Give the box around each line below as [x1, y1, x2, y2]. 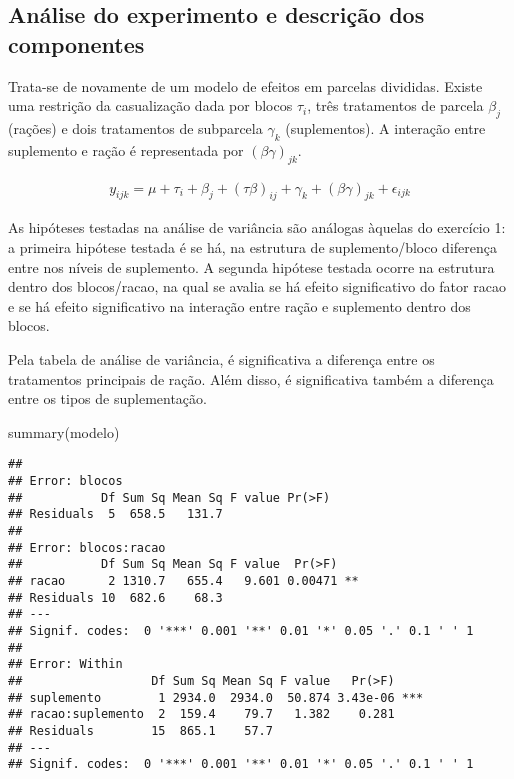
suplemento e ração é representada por [8, 139, 244, 160]
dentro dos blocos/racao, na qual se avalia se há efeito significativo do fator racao [8, 276, 506, 297]
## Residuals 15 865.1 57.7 [8, 723, 273, 738]
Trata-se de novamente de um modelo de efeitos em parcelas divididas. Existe [8, 75, 483, 96]
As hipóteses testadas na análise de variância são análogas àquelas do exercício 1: [8, 217, 506, 238]
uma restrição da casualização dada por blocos [8, 95, 293, 116]
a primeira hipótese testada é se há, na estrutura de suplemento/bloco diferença [8, 237, 498, 257]
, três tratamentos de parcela [307, 95, 484, 116]
